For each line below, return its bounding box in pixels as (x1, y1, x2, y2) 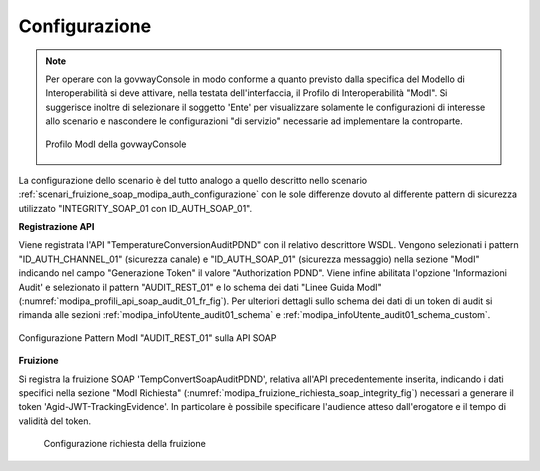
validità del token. (18, 415, 92, 427)
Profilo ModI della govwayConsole (45, 138, 187, 150)
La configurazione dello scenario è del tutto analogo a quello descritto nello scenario (18, 174, 368, 186)
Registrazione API (18, 221, 95, 233)
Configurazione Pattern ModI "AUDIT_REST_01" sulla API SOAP (18, 331, 277, 344)
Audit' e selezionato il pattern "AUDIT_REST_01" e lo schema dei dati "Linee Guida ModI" (18, 281, 382, 293)
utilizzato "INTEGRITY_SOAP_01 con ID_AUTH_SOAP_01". (18, 202, 253, 214)
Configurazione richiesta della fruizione (43, 438, 207, 450)
